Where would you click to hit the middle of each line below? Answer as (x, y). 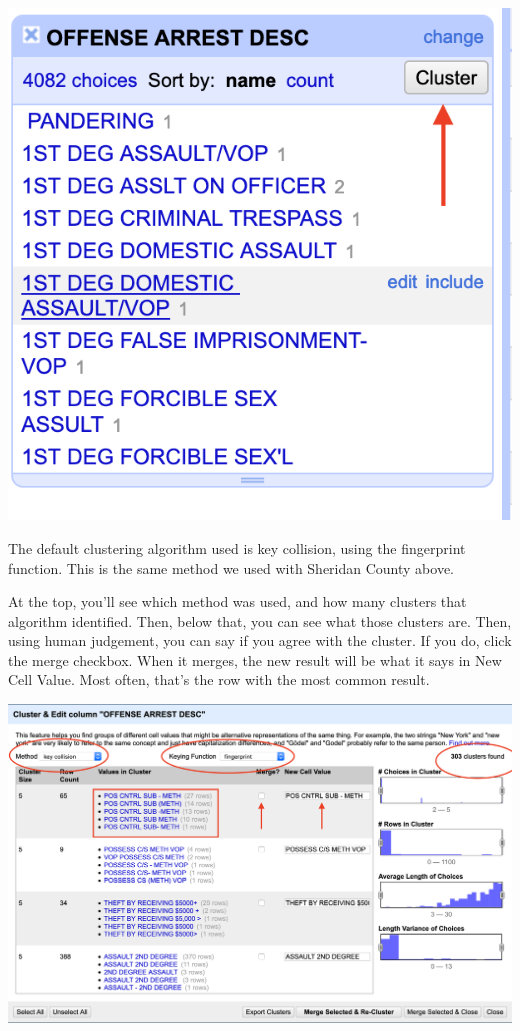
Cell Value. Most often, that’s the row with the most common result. (219, 679)
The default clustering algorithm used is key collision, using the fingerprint (237, 547)
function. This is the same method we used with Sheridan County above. (231, 567)
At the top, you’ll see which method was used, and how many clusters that (237, 601)
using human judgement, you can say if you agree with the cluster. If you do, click (260, 640)
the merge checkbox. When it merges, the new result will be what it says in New (255, 659)
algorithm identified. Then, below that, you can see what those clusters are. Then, (260, 620)
